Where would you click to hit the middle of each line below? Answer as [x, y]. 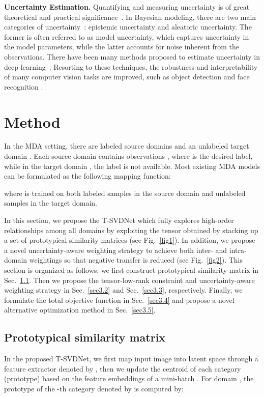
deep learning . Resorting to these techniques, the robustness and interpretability [131, 66]
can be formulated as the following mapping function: [87, 176]
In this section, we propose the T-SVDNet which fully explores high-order [119, 220]
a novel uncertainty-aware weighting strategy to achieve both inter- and [116, 250]
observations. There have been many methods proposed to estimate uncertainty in [132, 56]
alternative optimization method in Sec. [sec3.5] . [80, 310]
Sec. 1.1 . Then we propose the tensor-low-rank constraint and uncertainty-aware [129, 280]
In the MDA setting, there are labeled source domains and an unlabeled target [127, 146]
